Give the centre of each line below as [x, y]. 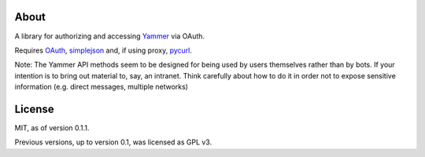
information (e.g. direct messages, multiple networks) [102, 87]
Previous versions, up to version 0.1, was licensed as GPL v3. [113, 142]
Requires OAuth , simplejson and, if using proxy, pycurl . [103, 50]
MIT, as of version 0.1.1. [52, 128]
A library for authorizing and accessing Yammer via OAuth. [109, 36]
